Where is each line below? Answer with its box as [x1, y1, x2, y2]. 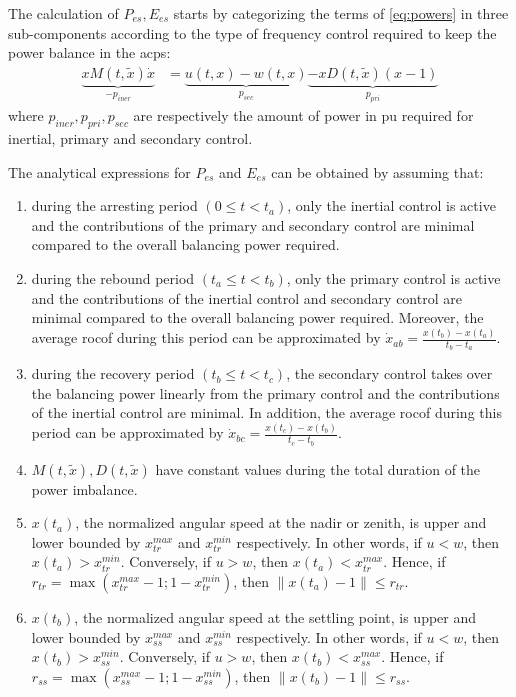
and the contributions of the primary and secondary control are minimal [31, 214, 475, 235]
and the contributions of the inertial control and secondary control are [31, 287, 462, 308]
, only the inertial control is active [287, 195, 496, 216]
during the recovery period [31, 363, 195, 384]
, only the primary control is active [286, 267, 501, 288]
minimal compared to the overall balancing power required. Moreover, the [31, 307, 484, 328]
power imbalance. [31, 478, 138, 499]
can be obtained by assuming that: [271, 161, 484, 182]
